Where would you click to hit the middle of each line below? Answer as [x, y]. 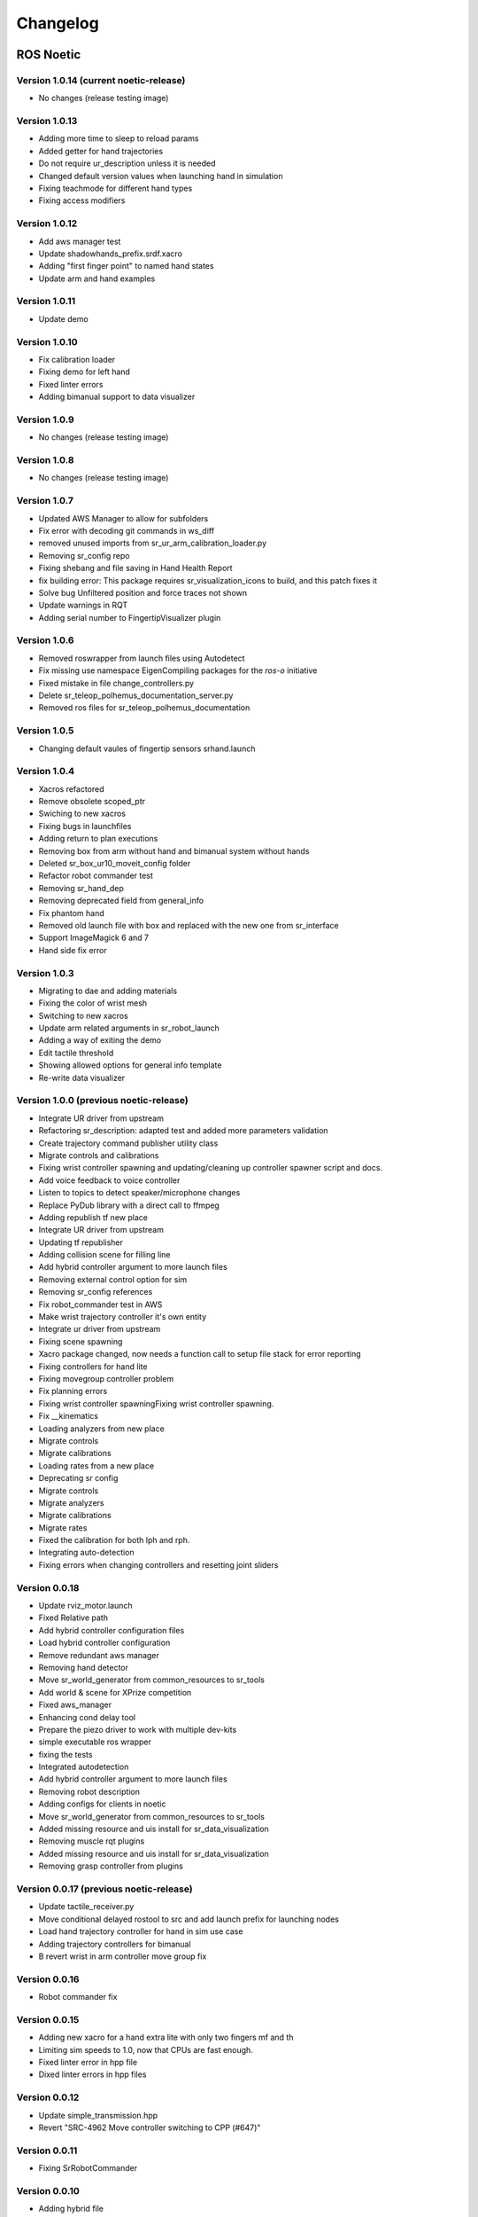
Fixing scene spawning [81, 1341]
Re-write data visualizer [82, 1077]
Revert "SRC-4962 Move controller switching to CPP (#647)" [150, 2127]
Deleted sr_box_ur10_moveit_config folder [115, 864]
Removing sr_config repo [84, 555]
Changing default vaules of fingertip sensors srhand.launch [147, 748]
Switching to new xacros [83, 1015]
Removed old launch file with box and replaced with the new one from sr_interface [189, 925]
